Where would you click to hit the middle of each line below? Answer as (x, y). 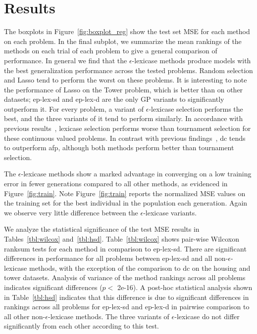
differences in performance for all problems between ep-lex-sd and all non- (116, 258)
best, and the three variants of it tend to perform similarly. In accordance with (124, 118)
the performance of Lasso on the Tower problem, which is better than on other (124, 89)
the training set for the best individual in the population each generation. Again (126, 203)
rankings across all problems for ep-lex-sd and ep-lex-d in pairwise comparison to (127, 307)
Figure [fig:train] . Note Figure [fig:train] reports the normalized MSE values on (125, 193)
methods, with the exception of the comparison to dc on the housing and (140, 268)
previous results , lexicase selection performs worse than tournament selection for (128, 128)
